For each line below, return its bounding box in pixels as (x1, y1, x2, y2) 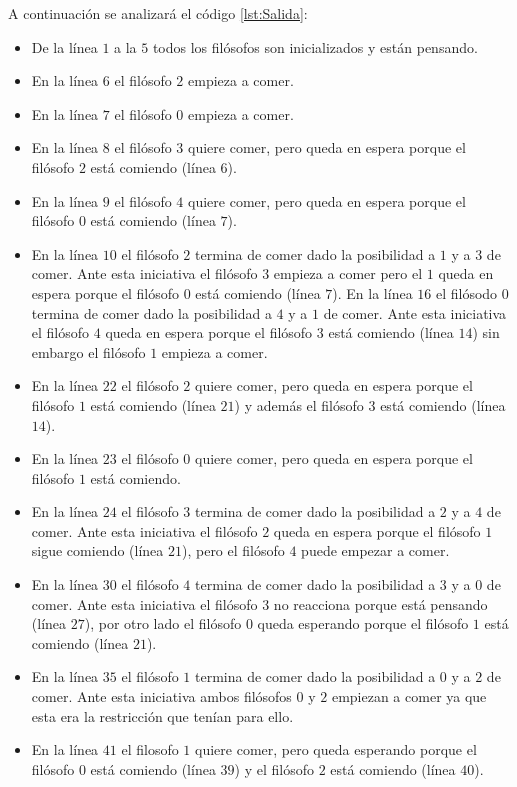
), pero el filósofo (181, 540, 285, 561)
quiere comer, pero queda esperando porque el (195, 739, 477, 760)
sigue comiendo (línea (31, 540, 164, 561)
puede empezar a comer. (301, 540, 450, 561)
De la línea (31, 36, 98, 57)
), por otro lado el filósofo (84, 613, 242, 634)
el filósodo (435, 282, 498, 303)
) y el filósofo (234, 758, 314, 779)
